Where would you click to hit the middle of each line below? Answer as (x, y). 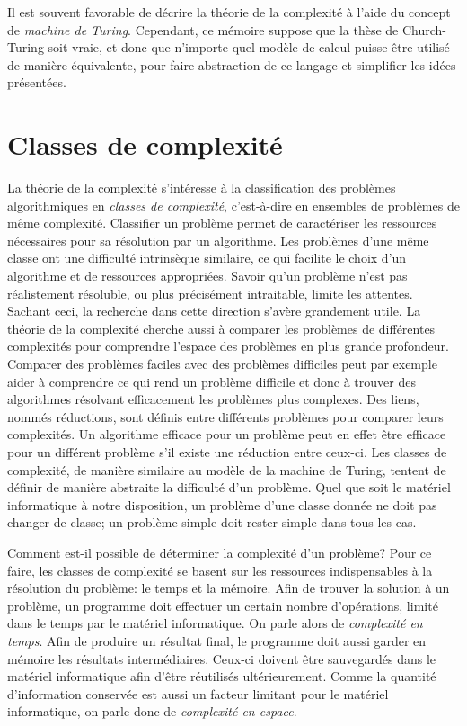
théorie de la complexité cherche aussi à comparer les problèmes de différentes (221, 328)
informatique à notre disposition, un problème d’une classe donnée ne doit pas (222, 504)
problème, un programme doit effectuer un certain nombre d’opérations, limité (223, 605)
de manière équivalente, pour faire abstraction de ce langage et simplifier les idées (232, 64)
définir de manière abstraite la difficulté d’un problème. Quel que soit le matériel (229, 487)
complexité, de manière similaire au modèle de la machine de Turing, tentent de (227, 469)
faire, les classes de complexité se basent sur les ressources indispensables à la (220, 570)
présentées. (37, 82)
